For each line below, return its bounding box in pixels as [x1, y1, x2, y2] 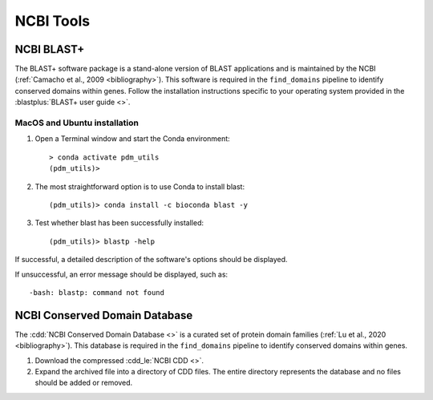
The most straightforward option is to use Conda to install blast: [34, 181, 245, 192]
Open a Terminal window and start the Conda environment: [34, 134, 230, 143]
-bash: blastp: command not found [29, 288, 164, 297]
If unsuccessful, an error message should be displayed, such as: [14, 269, 229, 279]
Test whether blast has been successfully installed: [34, 218, 204, 228]
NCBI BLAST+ [14, 42, 85, 56]
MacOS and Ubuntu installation [14, 117, 140, 128]
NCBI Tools [14, 12, 91, 30]
